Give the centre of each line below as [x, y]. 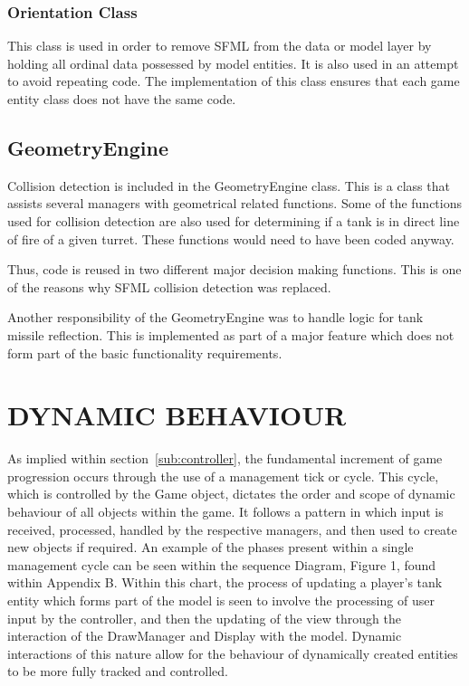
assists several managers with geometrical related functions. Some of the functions [235, 203]
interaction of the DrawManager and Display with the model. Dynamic [205, 636]
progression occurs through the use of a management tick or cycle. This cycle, [223, 476]
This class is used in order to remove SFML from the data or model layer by [220, 46]
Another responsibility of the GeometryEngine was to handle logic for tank [215, 317]
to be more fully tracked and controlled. [118, 671]
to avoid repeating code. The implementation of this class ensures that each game [234, 81]
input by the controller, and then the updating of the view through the [204, 618]
